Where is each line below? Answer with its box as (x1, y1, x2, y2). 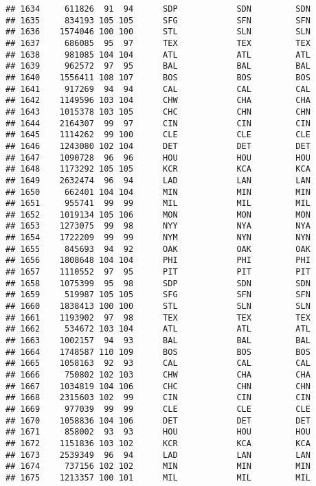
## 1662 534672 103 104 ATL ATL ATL (5, 324, 311, 334)
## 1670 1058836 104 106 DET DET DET (5, 415, 311, 426)
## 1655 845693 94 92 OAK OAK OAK (5, 244, 311, 254)
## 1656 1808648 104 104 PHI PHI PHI (5, 255, 311, 266)
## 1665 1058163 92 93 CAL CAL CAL (5, 358, 311, 369)
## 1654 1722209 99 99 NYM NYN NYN (5, 233, 311, 243)
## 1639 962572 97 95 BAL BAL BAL (5, 61, 311, 71)
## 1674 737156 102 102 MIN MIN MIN (5, 461, 311, 472)
